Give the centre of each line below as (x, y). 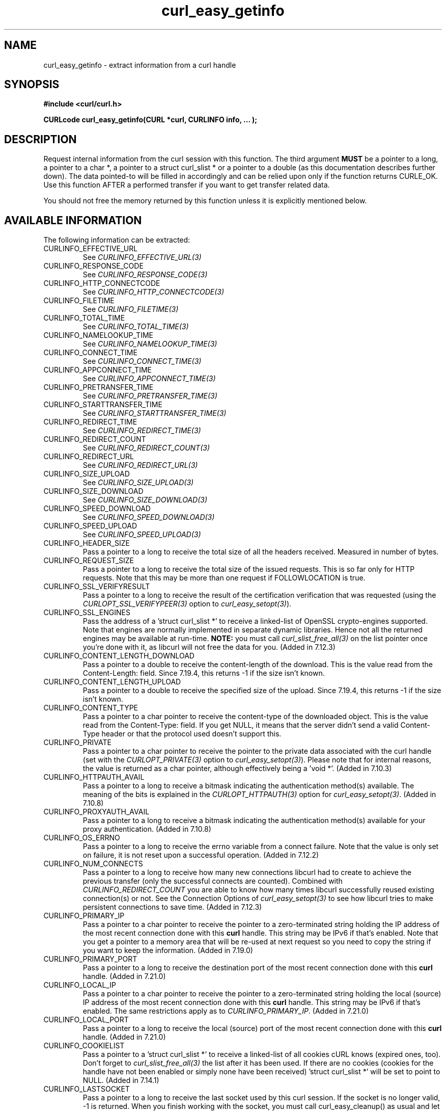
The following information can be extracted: (117, 240)
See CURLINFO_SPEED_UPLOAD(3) (142, 535)
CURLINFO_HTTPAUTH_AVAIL (94, 777)
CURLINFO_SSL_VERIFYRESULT (97, 587)
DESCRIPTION (40, 139)
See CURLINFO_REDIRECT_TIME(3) (142, 431)
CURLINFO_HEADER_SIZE (87, 543)
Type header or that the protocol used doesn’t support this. (182, 734)
